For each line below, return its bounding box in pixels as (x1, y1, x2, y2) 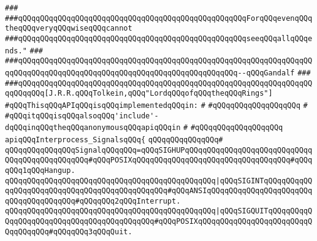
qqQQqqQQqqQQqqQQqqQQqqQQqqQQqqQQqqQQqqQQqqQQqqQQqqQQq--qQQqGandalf (5, 68, 295, 77)
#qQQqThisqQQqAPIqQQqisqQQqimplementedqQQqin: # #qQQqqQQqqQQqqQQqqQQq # (5, 101, 308, 110)
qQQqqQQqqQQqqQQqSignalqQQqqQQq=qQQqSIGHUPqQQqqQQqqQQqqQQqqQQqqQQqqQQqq (5, 145, 313, 155)
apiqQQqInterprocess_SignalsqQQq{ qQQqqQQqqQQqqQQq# (5, 135, 223, 144)
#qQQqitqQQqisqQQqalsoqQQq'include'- (5, 111, 159, 120)
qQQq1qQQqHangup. (5, 166, 75, 175)
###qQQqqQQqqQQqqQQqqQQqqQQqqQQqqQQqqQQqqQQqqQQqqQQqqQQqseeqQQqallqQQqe (5, 34, 313, 43)
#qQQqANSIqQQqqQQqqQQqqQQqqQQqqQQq (167, 186, 313, 196)
